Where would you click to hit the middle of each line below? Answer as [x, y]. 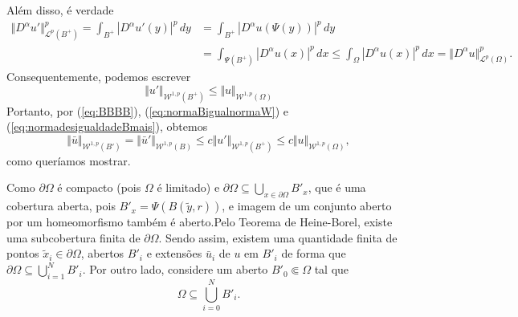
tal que [332, 269]
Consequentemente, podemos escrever [99, 77]
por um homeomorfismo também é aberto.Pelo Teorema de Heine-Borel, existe [200, 222]
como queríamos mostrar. [69, 160]
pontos [23, 253]
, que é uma [337, 187]
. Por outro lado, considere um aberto [175, 269]
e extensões [174, 253]
